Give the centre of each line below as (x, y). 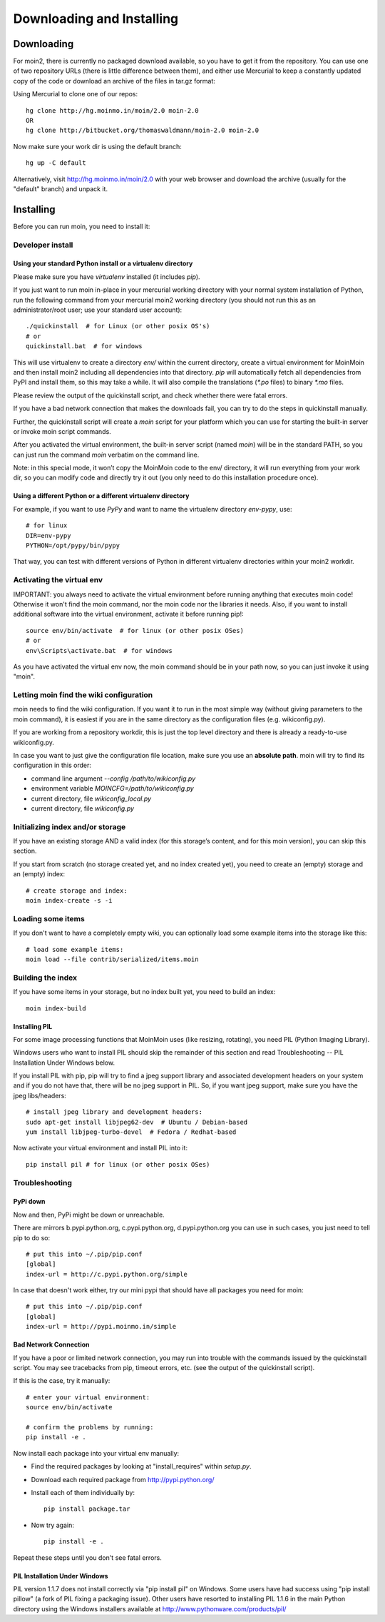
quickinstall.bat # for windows (84, 346)
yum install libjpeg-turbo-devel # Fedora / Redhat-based (131, 1132)
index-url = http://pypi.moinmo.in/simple (101, 1327)
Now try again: (52, 1525)
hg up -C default (56, 163)
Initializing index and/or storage (70, 826)
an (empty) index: (39, 874)
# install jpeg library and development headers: (114, 1112)
